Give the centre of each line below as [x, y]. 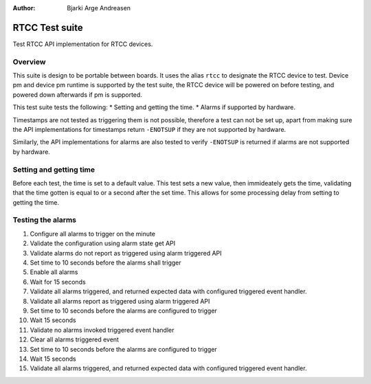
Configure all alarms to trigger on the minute [93, 234]
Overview [29, 62]
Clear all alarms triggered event [75, 339]
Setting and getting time [54, 170]
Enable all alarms [54, 272]
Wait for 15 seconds [58, 282]
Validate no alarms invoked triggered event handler [102, 330]
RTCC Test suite [48, 27]
